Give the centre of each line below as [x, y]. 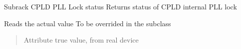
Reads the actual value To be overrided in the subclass [88, 23]
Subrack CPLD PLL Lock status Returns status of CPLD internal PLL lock [120, 6]
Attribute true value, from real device [81, 40]
